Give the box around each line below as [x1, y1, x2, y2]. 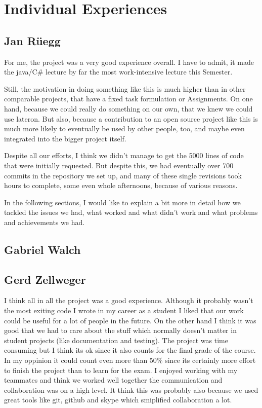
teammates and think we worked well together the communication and [4, 375, 223, 385]
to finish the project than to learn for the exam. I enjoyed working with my [4, 364, 238, 375]
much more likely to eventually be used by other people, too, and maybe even [4, 123, 245, 134]
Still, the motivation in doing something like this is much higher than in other [4, 83, 246, 94]
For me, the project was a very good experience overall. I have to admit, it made [4, 56, 254, 67]
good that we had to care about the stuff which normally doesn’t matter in [4, 325, 237, 336]
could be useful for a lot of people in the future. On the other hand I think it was [4, 315, 256, 325]
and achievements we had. [4, 216, 85, 227]
